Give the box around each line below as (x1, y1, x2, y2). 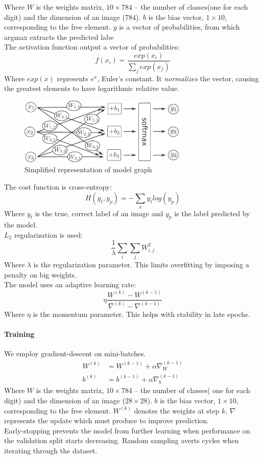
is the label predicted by (174, 208, 250, 218)
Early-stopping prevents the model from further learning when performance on (4, 425, 250, 435)
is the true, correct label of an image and (35, 208, 163, 218)
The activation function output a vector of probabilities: (4, 41, 180, 52)
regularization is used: (14, 229, 83, 240)
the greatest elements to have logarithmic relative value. (4, 83, 179, 94)
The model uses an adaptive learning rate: (4, 279, 136, 290)
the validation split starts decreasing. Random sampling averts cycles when (4, 435, 239, 446)
